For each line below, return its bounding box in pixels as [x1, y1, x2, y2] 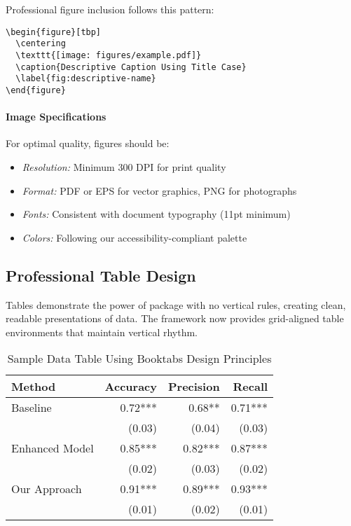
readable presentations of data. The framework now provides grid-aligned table [6, 311, 344, 326]
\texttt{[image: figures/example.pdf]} [15, 50, 202, 60]
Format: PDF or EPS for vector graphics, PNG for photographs [22, 183, 297, 198]
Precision [167, 378, 220, 395]
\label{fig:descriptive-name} [15, 74, 156, 84]
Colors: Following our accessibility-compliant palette [22, 230, 247, 244]
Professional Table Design [6, 264, 196, 286]
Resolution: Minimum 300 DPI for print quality [22, 159, 226, 174]
